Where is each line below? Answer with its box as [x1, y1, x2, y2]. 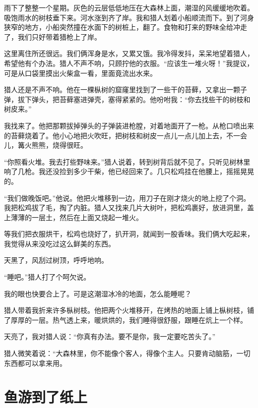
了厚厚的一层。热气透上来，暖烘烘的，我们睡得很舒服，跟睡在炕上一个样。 [4, 314, 247, 325]
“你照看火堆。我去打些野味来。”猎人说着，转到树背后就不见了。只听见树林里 [4, 156, 251, 167]
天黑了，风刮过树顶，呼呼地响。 [4, 255, 108, 265]
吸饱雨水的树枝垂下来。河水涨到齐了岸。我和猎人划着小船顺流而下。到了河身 [4, 12, 254, 22]
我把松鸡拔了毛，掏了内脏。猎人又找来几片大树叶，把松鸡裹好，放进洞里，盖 [4, 202, 254, 213]
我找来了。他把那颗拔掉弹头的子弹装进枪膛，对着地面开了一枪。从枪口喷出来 [4, 120, 254, 130]
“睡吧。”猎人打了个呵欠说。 [4, 272, 91, 282]
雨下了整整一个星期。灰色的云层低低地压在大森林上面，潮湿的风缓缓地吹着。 [4, 2, 254, 12]
